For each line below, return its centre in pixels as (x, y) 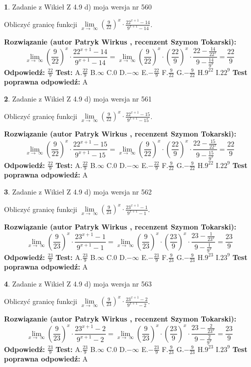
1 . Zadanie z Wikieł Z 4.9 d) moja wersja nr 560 (78, 6)
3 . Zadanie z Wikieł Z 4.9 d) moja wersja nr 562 (78, 191)
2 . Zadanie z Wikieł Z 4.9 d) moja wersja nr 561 (78, 98)
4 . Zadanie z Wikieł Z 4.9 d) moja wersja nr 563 (78, 283)
